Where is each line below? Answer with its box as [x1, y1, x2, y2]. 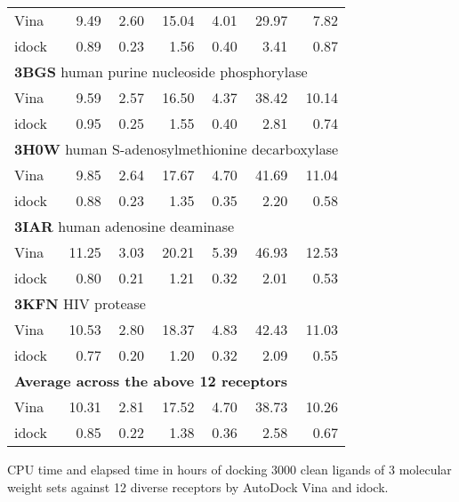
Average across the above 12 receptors [14, 371, 287, 391]
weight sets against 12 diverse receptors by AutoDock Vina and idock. [7, 477, 389, 496]
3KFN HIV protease [14, 293, 146, 314]
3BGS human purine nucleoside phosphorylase [14, 61, 308, 82]
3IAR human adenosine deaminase [14, 216, 235, 236]
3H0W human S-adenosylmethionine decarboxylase [14, 139, 339, 159]
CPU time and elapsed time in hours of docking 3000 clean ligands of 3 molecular [7, 460, 452, 478]
